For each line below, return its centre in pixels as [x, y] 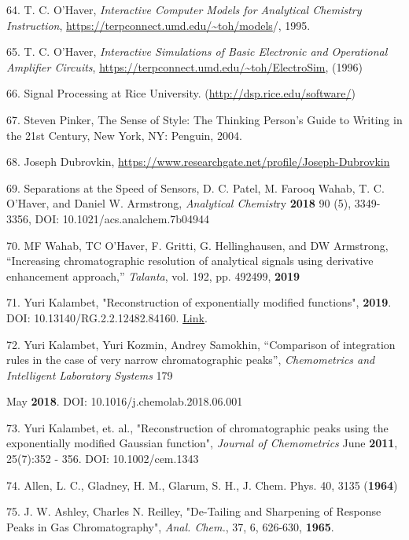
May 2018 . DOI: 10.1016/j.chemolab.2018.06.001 [125, 401]
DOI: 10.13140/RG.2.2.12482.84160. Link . [107, 317]
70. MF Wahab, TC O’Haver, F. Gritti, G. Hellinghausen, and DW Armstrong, [197, 245]
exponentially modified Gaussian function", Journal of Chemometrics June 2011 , [202, 443]
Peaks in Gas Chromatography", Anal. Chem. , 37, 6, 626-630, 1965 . [170, 526]
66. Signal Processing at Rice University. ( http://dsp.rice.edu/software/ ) [181, 93]
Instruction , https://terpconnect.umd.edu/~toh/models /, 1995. [158, 25]
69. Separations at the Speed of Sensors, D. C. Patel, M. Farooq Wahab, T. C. [195, 187]
